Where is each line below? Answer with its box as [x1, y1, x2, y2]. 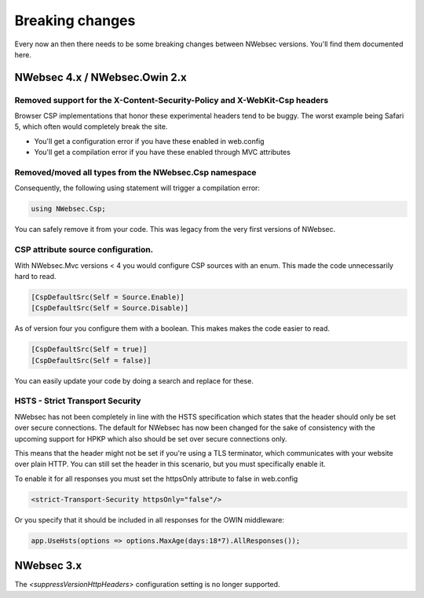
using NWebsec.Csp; [31, 204, 106, 214]
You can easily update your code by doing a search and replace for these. [14, 376, 254, 385]
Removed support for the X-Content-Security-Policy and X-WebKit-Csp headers [14, 94, 329, 105]
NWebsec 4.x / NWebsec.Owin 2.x [14, 71, 188, 84]
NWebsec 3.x [14, 559, 82, 573]
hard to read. [14, 271, 57, 281]
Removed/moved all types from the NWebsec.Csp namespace [14, 167, 257, 178]
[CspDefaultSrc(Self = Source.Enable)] [31, 292, 185, 302]
